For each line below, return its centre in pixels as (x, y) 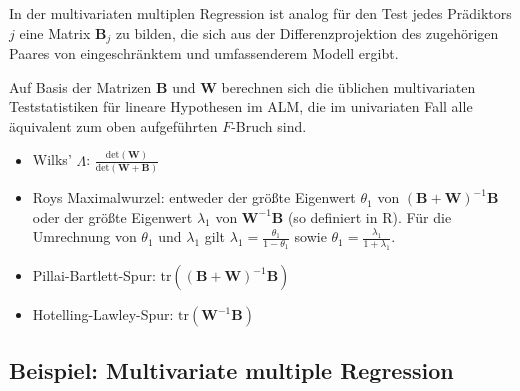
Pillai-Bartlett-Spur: (94, 275)
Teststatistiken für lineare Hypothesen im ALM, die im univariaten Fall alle (241, 106)
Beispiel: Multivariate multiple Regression (231, 370)
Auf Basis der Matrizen (80, 86)
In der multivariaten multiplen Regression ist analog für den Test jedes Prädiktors (260, 13)
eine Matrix (55, 32)
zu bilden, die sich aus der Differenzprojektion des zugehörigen (307, 32)
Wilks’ (52, 159)
